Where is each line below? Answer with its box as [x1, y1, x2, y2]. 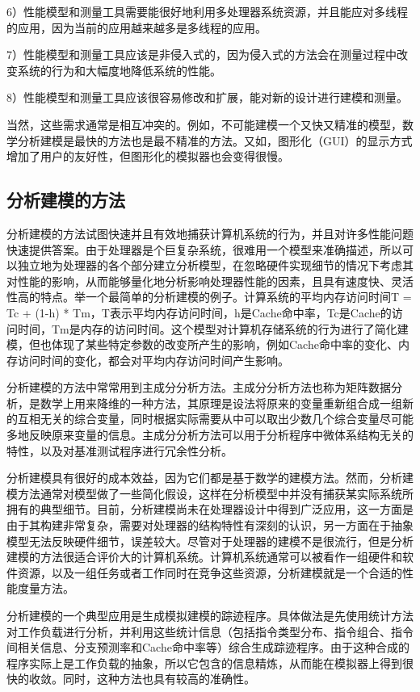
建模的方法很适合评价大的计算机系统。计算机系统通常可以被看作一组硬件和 [6, 548, 402, 565]
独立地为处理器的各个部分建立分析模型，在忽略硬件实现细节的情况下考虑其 [17, 257, 414, 274]
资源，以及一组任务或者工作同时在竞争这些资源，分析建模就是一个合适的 [17, 564, 402, 581]
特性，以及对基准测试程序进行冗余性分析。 [6, 442, 233, 459]
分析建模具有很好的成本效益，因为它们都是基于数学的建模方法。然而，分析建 [6, 469, 414, 486]
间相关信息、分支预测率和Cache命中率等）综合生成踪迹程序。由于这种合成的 [6, 639, 409, 656]
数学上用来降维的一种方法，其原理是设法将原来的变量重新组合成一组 [40, 394, 402, 411]
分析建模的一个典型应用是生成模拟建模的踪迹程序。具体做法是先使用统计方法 [6, 607, 414, 624]
